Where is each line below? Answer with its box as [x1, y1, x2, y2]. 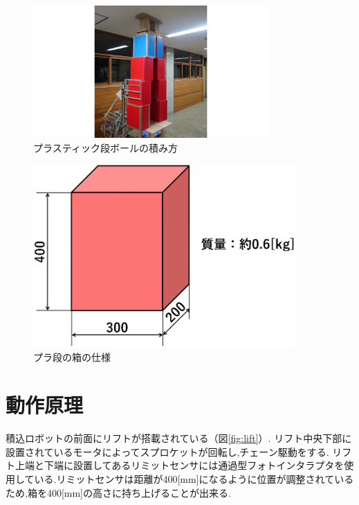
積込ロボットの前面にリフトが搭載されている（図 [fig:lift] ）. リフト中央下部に [6, 431, 352, 445]
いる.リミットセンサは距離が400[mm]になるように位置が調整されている [34, 471, 354, 486]
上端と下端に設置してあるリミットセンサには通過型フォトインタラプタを [15, 458, 344, 472]
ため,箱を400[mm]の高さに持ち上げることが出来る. [6, 485, 231, 499]
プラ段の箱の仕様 [33, 350, 111, 364]
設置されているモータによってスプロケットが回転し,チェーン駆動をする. [6, 444, 329, 459]
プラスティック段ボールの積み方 [33, 140, 178, 154]
